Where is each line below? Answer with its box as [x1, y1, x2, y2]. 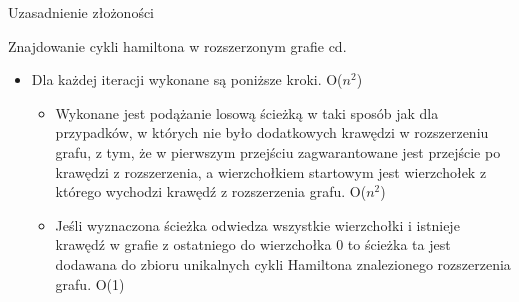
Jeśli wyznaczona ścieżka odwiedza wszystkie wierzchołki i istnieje [55, 214, 460, 235]
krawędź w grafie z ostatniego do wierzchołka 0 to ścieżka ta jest [55, 234, 451, 255]
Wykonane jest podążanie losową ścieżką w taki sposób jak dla [55, 102, 439, 123]
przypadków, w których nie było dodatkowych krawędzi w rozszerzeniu [55, 122, 489, 143]
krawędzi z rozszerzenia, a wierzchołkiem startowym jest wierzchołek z [55, 161, 487, 182]
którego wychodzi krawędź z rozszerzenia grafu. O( [55, 181, 367, 202]
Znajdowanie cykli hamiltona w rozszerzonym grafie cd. [8, 35, 347, 56]
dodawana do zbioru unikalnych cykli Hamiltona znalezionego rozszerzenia [55, 253, 511, 274]
